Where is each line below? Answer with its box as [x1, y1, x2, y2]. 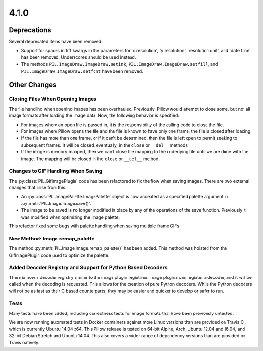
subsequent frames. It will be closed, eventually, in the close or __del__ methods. [21, 142, 189, 148]
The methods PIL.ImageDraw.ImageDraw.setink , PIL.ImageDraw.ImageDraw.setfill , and [21, 61, 218, 67]
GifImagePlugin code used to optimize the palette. [9, 252, 110, 258]
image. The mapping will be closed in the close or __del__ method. [21, 156, 160, 162]
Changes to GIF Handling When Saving [9, 168, 103, 175]
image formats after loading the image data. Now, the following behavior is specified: [9, 112, 180, 119]
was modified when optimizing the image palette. [21, 214, 120, 220]
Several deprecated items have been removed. [9, 39, 103, 45]
